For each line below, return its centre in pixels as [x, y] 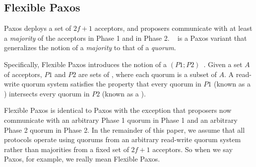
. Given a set [223, 64]
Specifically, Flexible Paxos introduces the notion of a [86, 64]
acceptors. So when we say [192, 149]
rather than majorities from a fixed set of [66, 149]
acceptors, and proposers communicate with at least [173, 28]
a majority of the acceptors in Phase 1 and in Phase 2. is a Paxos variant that [126, 38]
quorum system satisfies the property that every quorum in [111, 84]
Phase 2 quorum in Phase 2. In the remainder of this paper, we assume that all [125, 129]
